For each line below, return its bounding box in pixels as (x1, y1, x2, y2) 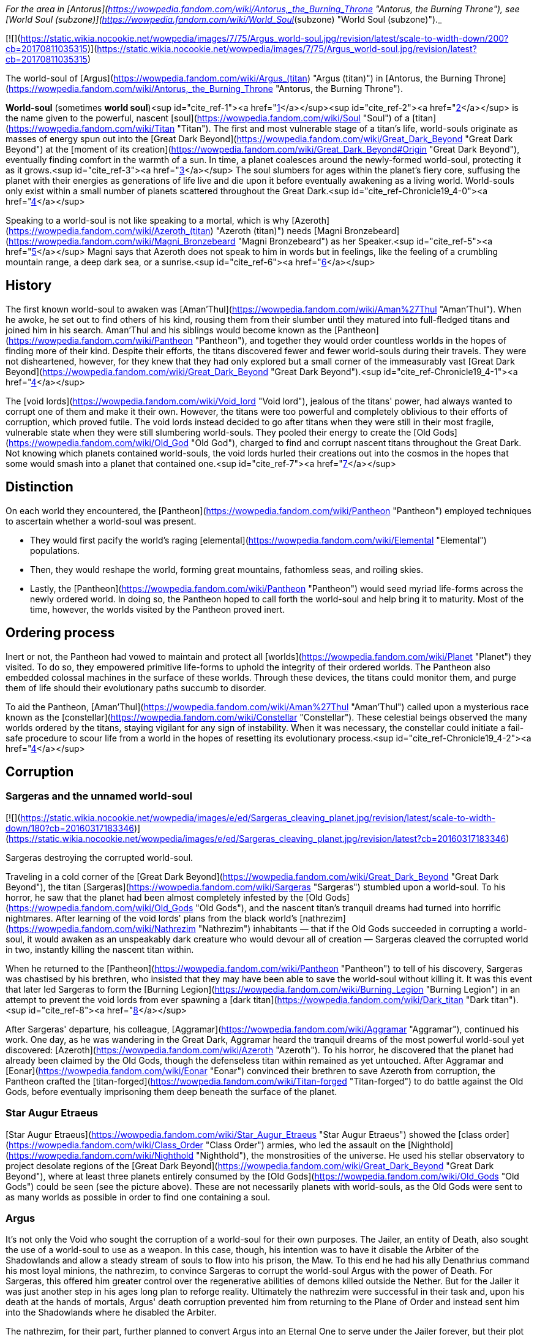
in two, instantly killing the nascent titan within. (6, 944, 194, 955)
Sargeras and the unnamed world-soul (6, 790, 192, 803)
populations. (30, 545, 80, 556)
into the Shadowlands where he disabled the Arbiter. (6, 1307, 217, 1318)
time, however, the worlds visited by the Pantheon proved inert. (30, 604, 285, 615)
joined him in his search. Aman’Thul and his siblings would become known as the (6, 324, 332, 335)
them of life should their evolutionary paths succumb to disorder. (6, 682, 266, 693)
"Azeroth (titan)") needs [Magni (216, 225, 342, 236)
